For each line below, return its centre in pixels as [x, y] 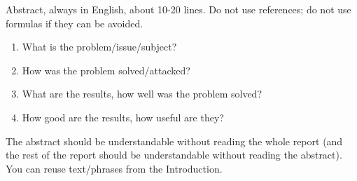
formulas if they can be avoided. [75, 23]
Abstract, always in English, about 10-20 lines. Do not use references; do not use [178, 9]
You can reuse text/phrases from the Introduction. [114, 168]
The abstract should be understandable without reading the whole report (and [174, 141]
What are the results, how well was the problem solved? [142, 94]
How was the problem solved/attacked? [106, 70]
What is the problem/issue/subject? [99, 47]
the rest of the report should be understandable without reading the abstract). [174, 155]
